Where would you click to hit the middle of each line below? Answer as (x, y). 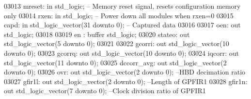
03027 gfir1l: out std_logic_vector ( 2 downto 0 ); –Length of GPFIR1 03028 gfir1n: (126, 81)
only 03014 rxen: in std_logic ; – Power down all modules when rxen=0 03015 (119, 15)
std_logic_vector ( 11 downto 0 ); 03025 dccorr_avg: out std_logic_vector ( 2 (115, 62)
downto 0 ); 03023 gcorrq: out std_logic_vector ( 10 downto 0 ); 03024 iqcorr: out (121, 53)
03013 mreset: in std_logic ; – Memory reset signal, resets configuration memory (122, 6)
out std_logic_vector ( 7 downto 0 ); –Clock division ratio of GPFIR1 (105, 91)
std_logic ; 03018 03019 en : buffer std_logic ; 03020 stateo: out (97, 34)
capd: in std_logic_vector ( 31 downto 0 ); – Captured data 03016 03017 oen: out (122, 25)
